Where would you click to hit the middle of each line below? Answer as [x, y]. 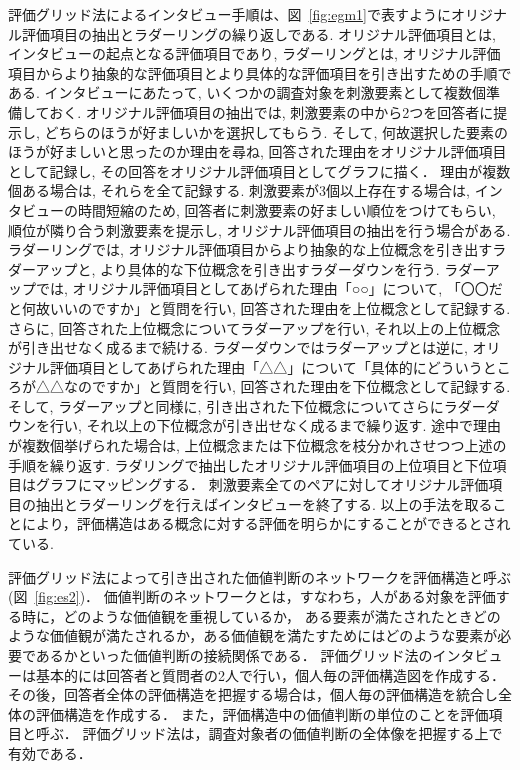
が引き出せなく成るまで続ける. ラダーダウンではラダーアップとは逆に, [238, 347]
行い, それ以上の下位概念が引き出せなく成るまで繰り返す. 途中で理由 [275, 425]
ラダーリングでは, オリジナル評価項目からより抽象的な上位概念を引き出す [250, 249]
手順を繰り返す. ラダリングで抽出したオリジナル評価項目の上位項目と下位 [250, 464]
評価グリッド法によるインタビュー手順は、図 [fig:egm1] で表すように [229, 14]
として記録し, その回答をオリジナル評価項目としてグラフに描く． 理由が [245, 170]
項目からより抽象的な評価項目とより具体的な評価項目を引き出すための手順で [260, 72]
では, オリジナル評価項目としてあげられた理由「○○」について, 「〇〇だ [269, 288]
